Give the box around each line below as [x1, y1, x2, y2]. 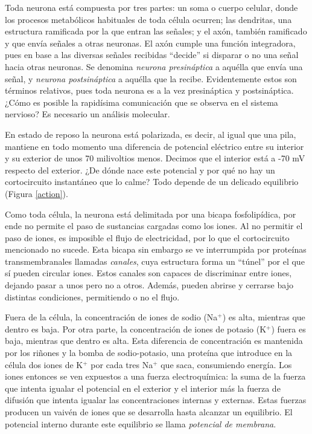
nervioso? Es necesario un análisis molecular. [5, 108, 170, 120]
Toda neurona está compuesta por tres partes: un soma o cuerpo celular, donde [5, 1, 298, 13]
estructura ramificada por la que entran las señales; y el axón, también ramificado [5, 25, 307, 37]
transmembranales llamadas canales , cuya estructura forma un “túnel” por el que [5, 254, 305, 267]
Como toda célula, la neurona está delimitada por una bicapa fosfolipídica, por [5, 207, 296, 220]
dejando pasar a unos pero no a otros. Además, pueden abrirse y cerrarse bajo [5, 279, 293, 291]
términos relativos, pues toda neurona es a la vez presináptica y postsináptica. [5, 84, 294, 97]
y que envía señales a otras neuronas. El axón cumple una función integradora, [5, 36, 296, 49]
